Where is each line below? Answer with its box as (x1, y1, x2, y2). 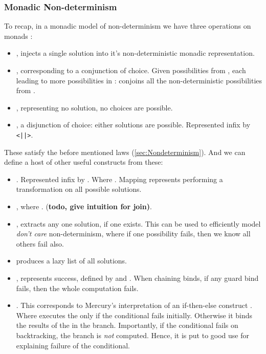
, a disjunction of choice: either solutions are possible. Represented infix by (16, 119, 251, 130)
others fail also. (16, 238, 64, 249)
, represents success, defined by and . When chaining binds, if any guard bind (16, 272, 259, 283)
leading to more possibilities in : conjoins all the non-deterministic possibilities (16, 75, 262, 85)
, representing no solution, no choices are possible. (16, 102, 173, 113)
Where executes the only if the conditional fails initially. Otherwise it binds (16, 309, 253, 320)
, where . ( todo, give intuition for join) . (16, 201, 152, 211)
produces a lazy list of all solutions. (16, 255, 127, 266)
